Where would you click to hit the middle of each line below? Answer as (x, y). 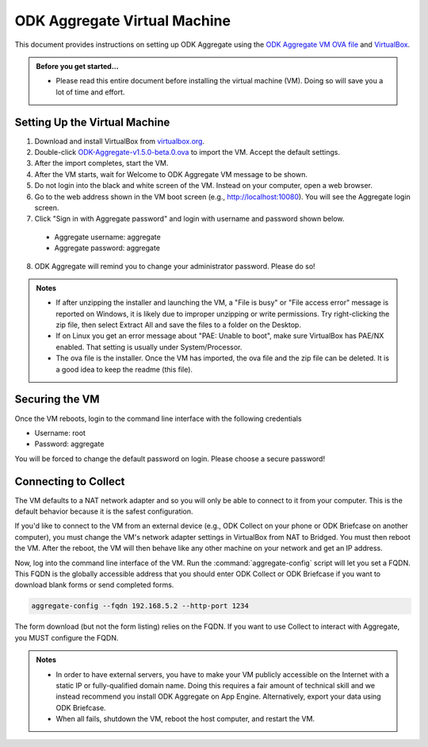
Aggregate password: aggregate (107, 248)
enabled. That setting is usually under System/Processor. (149, 347)
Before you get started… (77, 66)
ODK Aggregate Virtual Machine (123, 21)
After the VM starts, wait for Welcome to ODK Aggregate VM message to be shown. (171, 174)
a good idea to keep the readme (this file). (124, 369)
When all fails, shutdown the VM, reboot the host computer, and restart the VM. (185, 719)
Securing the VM (57, 400)
